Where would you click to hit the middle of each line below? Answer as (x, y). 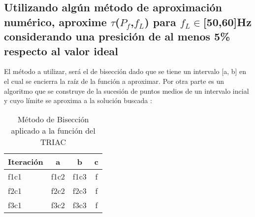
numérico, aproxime (55, 21)
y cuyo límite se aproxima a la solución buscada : (78, 100)
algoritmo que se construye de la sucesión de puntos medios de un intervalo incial (127, 90)
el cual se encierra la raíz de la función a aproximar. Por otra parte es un (114, 81)
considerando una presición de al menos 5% (117, 36)
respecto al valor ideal (61, 51)
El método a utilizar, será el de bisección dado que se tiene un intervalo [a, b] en (125, 71)
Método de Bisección (53, 119)
